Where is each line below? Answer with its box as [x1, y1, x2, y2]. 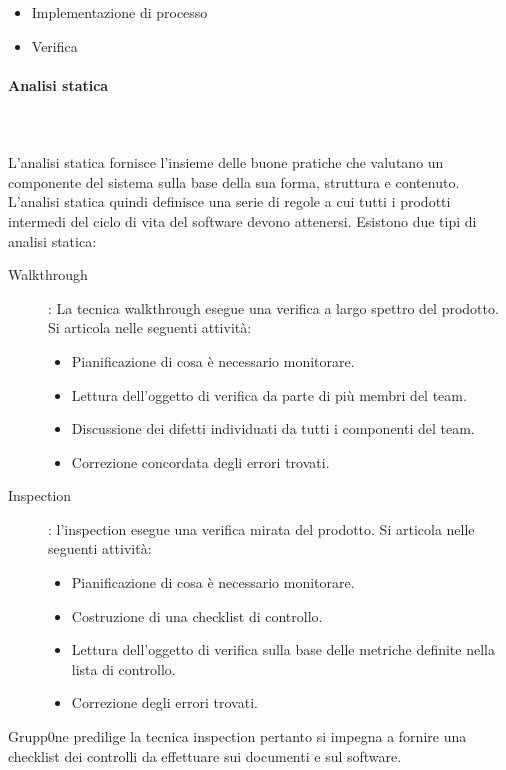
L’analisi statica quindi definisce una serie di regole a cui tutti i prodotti [8, 191, 451, 212]
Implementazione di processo [31, 2, 208, 22]
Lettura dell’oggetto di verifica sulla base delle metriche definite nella [71, 639, 495, 660]
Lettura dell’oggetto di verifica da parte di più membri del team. [71, 384, 467, 405]
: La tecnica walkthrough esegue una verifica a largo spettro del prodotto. [48, 297, 499, 318]
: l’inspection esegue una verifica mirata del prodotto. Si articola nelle [48, 518, 475, 539]
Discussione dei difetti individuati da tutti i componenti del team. [71, 418, 475, 439]
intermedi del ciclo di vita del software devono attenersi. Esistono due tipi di [8, 210, 477, 231]
